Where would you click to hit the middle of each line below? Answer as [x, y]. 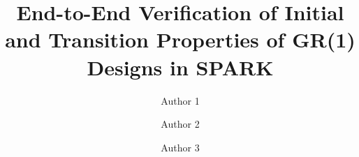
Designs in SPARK [180, 67]
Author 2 [180, 124]
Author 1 [180, 100]
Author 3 [180, 147]
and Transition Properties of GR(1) [180, 39]
